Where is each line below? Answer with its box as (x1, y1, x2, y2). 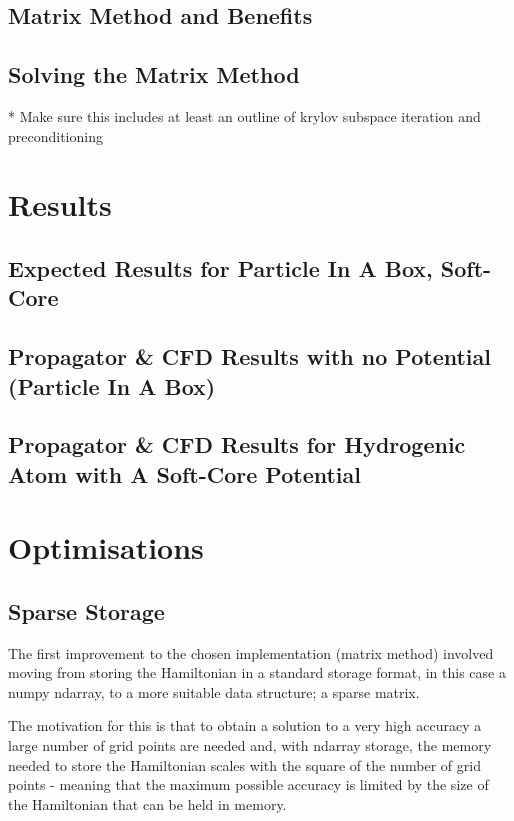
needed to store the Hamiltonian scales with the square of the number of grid (8, 754, 481, 775)
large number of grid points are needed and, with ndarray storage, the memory (8, 735, 492, 756)
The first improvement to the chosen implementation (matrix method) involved (8, 642, 494, 663)
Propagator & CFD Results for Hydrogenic (8, 429, 466, 460)
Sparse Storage (8, 595, 165, 626)
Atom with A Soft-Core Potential (8, 458, 362, 489)
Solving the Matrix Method (8, 59, 300, 90)
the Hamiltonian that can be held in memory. (8, 793, 287, 814)
